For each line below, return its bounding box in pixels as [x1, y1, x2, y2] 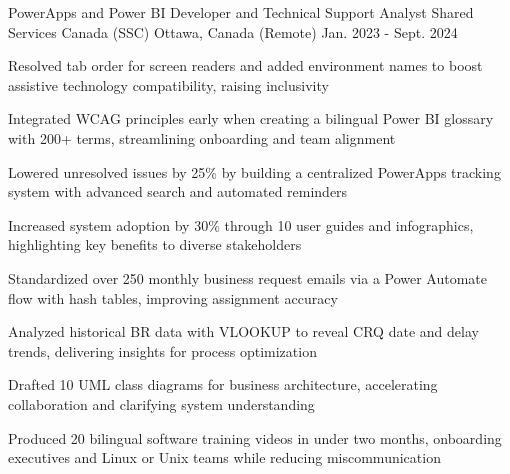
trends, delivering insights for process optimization [8, 340, 317, 361]
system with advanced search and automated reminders [8, 181, 348, 202]
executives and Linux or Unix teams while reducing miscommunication [8, 447, 441, 468]
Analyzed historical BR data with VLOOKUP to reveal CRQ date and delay [8, 321, 479, 342]
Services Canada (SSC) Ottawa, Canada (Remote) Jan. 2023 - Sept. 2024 [8, 21, 458, 42]
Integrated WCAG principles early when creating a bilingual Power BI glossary [8, 108, 494, 129]
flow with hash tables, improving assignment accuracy [8, 287, 338, 308]
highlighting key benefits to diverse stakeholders [8, 234, 302, 255]
